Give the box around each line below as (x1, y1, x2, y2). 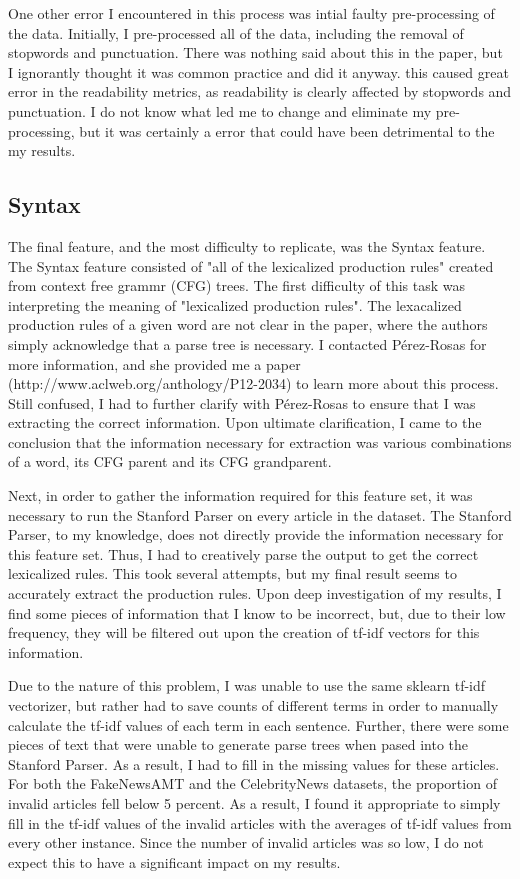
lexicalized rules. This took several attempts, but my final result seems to (8, 563, 457, 584)
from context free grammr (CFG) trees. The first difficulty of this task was (8, 275, 466, 296)
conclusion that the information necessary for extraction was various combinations (8, 431, 512, 452)
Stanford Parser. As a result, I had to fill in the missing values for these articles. (8, 753, 500, 774)
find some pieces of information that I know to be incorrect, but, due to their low (8, 602, 506, 623)
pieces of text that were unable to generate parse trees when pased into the (8, 734, 469, 755)
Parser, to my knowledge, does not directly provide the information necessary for (8, 524, 504, 545)
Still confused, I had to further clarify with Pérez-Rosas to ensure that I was (8, 392, 476, 413)
